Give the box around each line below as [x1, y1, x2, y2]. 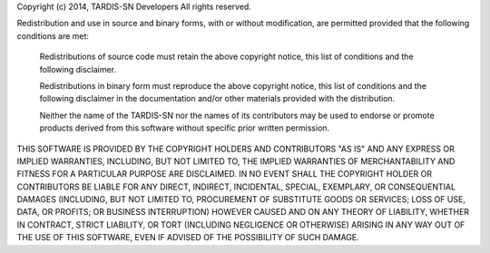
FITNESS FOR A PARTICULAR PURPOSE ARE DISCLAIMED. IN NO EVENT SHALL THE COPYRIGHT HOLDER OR [16, 169, 433, 180]
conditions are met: [16, 30, 90, 41]
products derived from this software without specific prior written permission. [39, 122, 330, 133]
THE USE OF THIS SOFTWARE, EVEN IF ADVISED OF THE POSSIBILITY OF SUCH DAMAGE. [16, 232, 360, 243]
